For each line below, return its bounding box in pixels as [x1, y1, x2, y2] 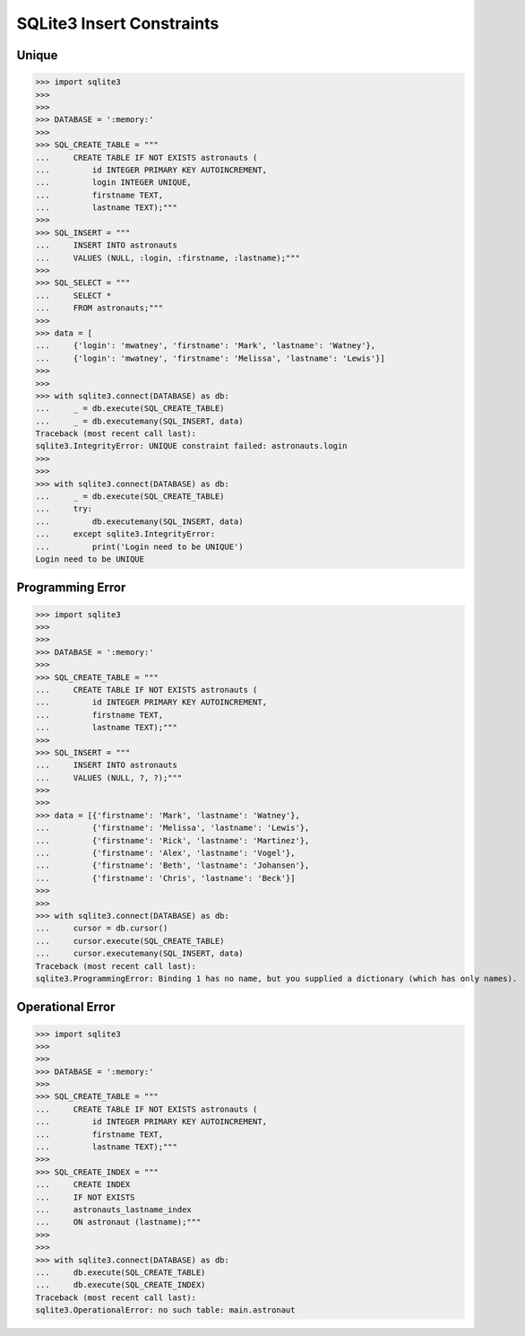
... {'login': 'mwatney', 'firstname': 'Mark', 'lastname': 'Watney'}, [35, 341, 376, 351]
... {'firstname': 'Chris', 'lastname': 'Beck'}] [35, 873, 296, 883]
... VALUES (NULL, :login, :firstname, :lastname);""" [35, 252, 300, 263]
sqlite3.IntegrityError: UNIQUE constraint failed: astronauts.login [35, 441, 348, 451]
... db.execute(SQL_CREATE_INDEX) [35, 1279, 206, 1290]
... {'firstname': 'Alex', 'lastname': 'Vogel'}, [35, 848, 296, 859]
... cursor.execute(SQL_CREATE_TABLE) [35, 936, 225, 946]
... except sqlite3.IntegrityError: [35, 529, 215, 539]
